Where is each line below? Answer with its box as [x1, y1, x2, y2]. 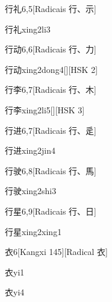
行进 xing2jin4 [5, 144, 56, 157]
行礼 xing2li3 [5, 22, 51, 35]
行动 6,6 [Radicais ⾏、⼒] [5, 43, 96, 55]
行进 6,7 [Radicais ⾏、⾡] [5, 124, 96, 136]
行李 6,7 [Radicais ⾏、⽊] [5, 83, 96, 96]
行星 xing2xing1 [5, 225, 62, 238]
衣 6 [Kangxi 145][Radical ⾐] [5, 245, 108, 258]
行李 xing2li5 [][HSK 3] [5, 103, 85, 116]
